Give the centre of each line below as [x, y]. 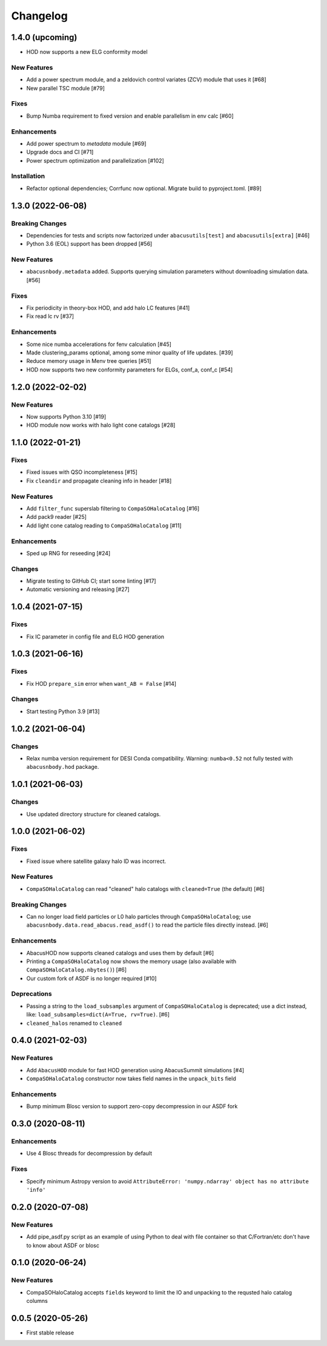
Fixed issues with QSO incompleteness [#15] [82, 472]
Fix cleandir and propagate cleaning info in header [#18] [99, 481]
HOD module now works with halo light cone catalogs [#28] [101, 425]
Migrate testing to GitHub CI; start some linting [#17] [91, 581]
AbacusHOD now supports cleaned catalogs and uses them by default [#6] [120, 953]
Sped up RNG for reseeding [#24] [68, 553]
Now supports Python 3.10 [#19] [66, 416]
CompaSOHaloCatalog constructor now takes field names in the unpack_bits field [131, 1079]
